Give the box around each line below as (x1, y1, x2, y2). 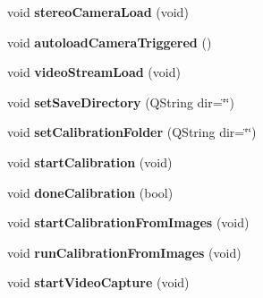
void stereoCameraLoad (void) (7, 3, 189, 21)
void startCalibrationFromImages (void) (7, 213, 250, 232)
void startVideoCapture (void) (7, 273, 190, 292)
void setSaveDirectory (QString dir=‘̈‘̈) (7, 92, 234, 111)
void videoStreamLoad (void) (7, 63, 181, 81)
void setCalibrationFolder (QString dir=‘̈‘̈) (7, 123, 257, 141)
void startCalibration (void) (7, 152, 173, 171)
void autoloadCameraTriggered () (7, 32, 212, 51)
